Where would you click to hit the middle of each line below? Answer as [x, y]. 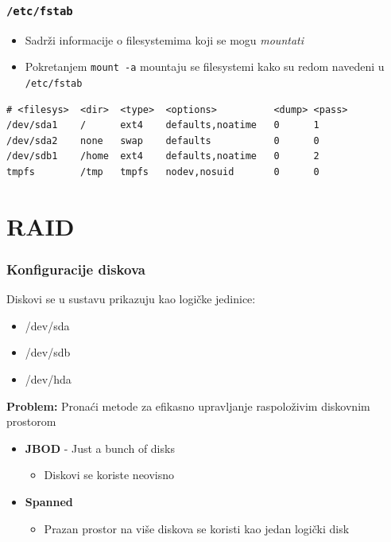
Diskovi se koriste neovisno [109, 475]
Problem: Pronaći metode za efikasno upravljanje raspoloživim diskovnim [188, 406]
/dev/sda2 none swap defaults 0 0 [163, 140]
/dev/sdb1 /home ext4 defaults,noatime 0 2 [163, 156]
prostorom [31, 421]
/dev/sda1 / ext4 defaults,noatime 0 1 [163, 125]
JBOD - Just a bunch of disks [100, 448]
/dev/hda [48, 379]
